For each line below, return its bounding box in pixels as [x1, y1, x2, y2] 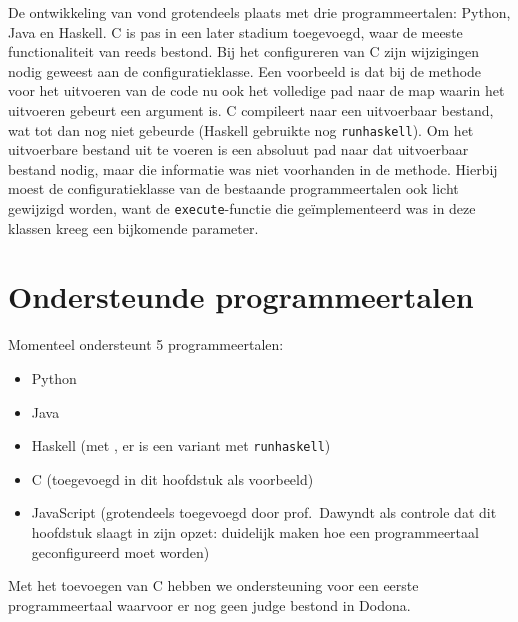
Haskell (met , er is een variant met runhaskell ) [31, 435, 331, 456]
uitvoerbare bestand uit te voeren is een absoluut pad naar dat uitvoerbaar [8, 139, 469, 160]
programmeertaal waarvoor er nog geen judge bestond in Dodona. [8, 594, 411, 615]
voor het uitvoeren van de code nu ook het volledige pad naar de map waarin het [8, 80, 505, 101]
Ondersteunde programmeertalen [8, 276, 474, 317]
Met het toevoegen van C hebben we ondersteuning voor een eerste [8, 575, 419, 596]
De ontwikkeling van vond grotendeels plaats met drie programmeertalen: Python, [8, 2, 511, 22]
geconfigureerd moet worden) [31, 541, 210, 562]
